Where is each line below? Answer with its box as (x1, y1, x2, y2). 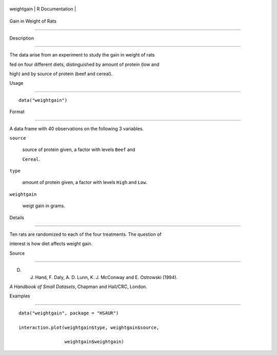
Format (9, 108, 25, 115)
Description (9, 35, 34, 41)
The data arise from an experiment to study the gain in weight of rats (9, 52, 155, 58)
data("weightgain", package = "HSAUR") (18, 310, 119, 316)
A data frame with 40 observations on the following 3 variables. (9, 125, 144, 132)
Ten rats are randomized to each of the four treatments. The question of (9, 231, 162, 237)
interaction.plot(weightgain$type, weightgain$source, (18, 324, 160, 330)
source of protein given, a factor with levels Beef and (22, 146, 135, 153)
